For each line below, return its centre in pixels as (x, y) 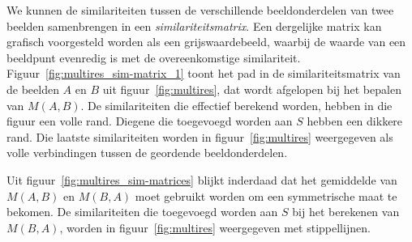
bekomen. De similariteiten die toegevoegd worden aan (142, 212)
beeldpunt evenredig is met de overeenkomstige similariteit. (154, 57)
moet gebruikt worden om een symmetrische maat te (266, 195)
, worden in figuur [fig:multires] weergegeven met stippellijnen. (215, 227)
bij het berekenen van (346, 212)
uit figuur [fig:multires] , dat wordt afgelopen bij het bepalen (252, 89)
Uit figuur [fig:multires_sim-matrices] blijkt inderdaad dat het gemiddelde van (202, 179)
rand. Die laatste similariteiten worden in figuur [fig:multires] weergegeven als (200, 136)
